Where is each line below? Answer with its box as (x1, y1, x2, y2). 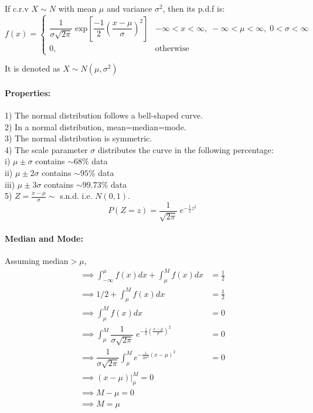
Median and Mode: (5, 232, 83, 244)
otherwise (155, 44, 189, 53)
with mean (58, 2, 97, 14)
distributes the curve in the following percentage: (98, 143, 274, 155)
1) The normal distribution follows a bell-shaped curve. (5, 109, 203, 121)
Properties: (5, 86, 51, 99)
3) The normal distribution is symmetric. (5, 132, 152, 144)
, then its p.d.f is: (162, 2, 225, 14)
